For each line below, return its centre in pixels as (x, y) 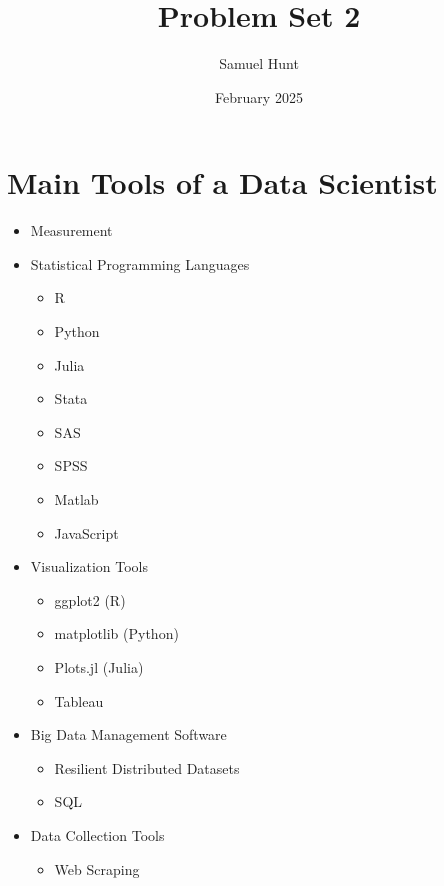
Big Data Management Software (128, 734)
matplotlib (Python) (116, 633)
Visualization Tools (89, 566)
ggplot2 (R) (90, 599)
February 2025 (259, 96)
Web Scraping (97, 868)
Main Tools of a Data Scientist (222, 182)
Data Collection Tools (97, 834)
